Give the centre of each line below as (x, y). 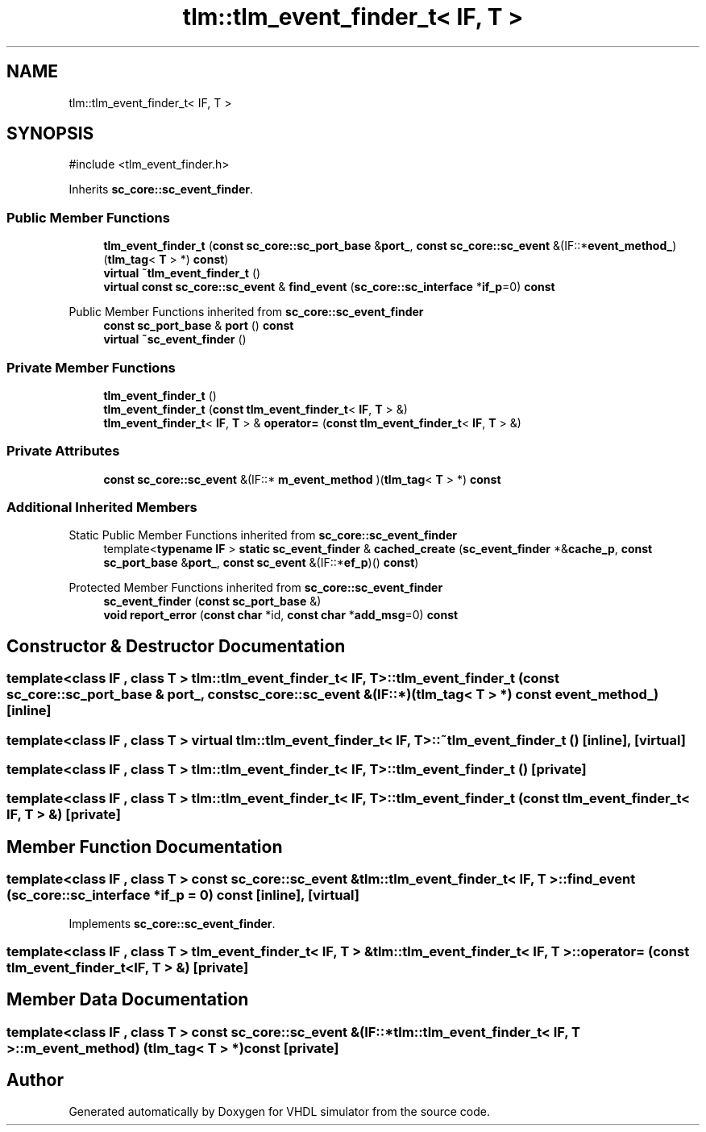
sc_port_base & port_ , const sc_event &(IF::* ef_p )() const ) (261, 563)
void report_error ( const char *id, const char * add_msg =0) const (281, 615)
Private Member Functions (91, 367)
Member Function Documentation (145, 847)
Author (35, 1080)
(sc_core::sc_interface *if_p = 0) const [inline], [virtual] (183, 895)
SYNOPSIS (50, 134)
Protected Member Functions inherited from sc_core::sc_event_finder (256, 588)
